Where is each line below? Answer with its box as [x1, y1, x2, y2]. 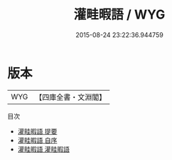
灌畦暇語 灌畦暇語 [17, 144, 70, 154]
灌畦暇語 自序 [17, 136, 58, 144]
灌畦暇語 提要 [17, 126, 58, 136]
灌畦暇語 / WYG [73, 6, 166, 23]
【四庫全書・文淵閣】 [35, 92, 107, 102]
